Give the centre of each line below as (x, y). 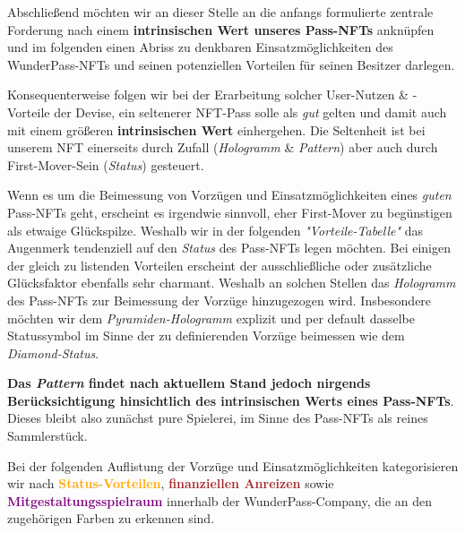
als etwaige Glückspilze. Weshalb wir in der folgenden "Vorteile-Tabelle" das (215, 230)
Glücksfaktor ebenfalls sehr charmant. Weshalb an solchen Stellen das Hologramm (232, 283)
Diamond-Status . (53, 352)
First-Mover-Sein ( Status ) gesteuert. (106, 164)
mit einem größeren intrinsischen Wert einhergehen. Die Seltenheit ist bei (216, 129)
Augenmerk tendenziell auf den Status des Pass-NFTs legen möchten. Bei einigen (229, 248)
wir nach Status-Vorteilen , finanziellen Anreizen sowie (171, 483)
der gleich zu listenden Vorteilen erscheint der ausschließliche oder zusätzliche (220, 265)
